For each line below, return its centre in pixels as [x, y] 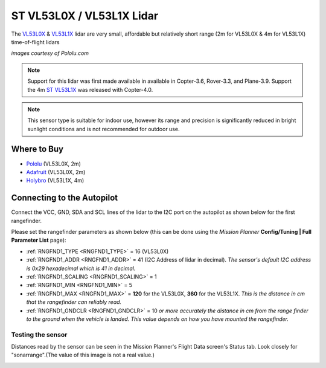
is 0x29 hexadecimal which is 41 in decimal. [81, 268]
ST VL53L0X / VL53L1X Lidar [85, 16]
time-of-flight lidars [35, 42]
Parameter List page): [39, 240]
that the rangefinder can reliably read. [74, 302]
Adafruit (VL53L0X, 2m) [56, 172]
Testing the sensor [39, 334]
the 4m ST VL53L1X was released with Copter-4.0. [90, 89]
